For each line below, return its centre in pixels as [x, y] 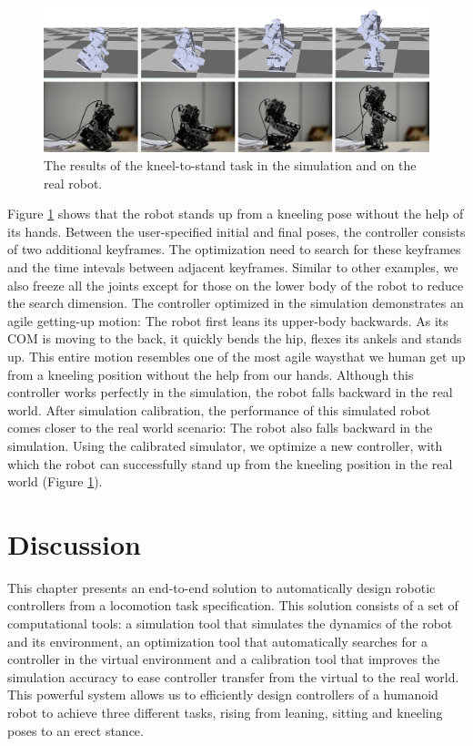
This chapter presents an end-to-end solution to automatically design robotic [221, 587]
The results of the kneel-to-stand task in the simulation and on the [230, 165]
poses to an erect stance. [75, 730]
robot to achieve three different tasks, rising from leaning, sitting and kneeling [225, 712]
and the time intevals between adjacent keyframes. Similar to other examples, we [233, 266]
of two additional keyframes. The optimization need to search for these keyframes [234, 249]
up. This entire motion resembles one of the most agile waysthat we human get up [236, 356]
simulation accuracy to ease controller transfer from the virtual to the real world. [233, 676]
